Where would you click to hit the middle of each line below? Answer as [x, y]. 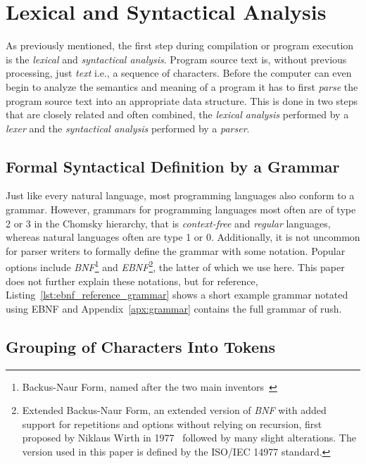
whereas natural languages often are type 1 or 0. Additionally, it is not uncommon [183, 237]
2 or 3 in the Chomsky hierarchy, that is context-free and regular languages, [168, 223]
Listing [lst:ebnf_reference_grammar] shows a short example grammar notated [177, 295]
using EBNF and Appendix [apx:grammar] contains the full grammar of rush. [174, 308]
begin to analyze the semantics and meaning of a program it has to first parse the [182, 86]
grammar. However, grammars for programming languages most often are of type [181, 209]
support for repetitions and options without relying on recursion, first [172, 424]
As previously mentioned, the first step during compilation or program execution [180, 45]
